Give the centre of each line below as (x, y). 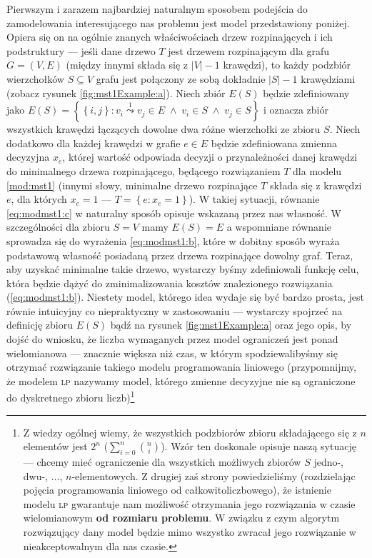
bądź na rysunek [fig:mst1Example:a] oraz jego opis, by (231, 325)
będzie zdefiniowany (306, 93)
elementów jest (55, 446)
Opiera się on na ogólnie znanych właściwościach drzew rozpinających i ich (170, 37)
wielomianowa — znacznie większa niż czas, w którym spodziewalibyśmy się (172, 353)
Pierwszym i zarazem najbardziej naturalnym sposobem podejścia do (157, 9)
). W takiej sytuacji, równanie (254, 199)
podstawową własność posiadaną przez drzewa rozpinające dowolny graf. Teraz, (180, 255)
